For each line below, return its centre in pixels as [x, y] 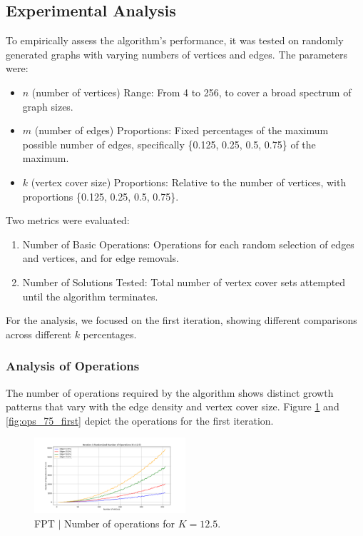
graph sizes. [48, 106]
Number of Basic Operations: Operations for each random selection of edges [188, 244]
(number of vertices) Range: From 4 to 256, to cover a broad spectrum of [191, 92]
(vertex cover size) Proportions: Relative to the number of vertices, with [189, 182]
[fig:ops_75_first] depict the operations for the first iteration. [140, 420]
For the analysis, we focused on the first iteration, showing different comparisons [181, 320]
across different [39, 334]
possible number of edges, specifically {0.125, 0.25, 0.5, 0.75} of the [169, 144]
